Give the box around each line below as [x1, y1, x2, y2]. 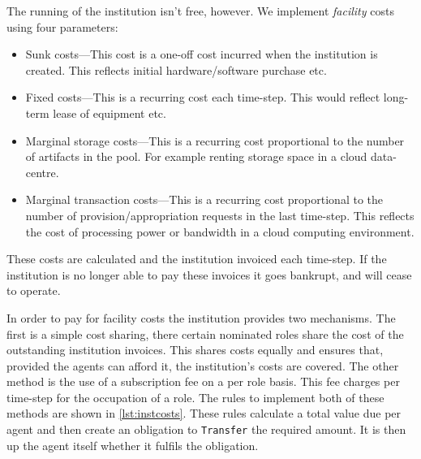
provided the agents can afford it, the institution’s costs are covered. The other [6, 357, 399, 374]
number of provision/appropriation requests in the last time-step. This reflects [25, 206, 415, 223]
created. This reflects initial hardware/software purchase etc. [25, 61, 327, 78]
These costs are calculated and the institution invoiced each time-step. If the [6, 250, 387, 267]
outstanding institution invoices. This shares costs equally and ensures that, [6, 341, 384, 358]
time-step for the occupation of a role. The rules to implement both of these [6, 388, 384, 405]
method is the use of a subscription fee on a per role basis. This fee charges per [6, 373, 400, 390]
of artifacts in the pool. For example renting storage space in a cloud [25, 148, 367, 165]
